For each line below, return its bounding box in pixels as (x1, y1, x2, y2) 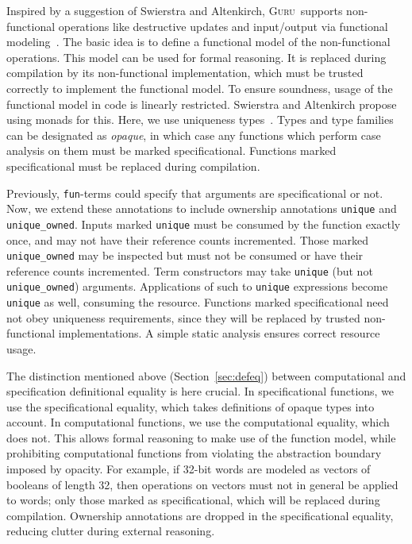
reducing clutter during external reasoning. (6, 523, 215, 539)
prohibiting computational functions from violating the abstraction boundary (6, 445, 382, 461)
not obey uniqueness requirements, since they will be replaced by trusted (6, 309, 360, 326)
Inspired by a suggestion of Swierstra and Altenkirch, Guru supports (6, 2, 343, 18)
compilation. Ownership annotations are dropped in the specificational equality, (6, 507, 394, 523)
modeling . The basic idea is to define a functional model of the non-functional (6, 33, 391, 50)
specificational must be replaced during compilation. (6, 157, 260, 174)
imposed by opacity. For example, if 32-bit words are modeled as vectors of (6, 461, 371, 477)
